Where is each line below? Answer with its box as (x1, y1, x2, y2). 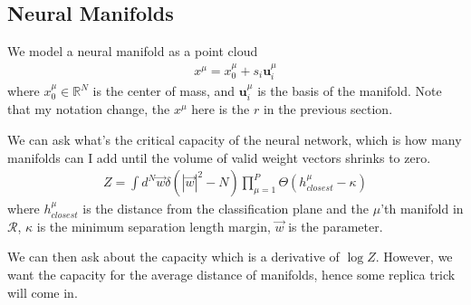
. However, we (375, 247, 453, 266)
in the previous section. (263, 100, 393, 119)
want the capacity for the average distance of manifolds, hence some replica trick (7, 265, 456, 284)
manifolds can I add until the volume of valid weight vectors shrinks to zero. (7, 148, 431, 167)
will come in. (7, 282, 78, 301)
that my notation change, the (7, 100, 170, 119)
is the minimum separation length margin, (36, 216, 271, 235)
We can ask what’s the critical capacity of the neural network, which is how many (7, 130, 462, 149)
